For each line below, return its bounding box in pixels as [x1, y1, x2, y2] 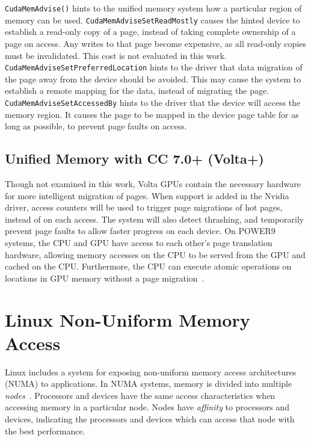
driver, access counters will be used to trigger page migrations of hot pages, [5, 201, 283, 214]
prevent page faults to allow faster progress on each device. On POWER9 [5, 224, 276, 237]
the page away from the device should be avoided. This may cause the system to [5, 72, 301, 85]
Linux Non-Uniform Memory [5, 307, 250, 332]
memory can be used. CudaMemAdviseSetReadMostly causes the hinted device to [5, 13, 300, 26]
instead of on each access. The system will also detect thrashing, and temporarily [5, 212, 304, 225]
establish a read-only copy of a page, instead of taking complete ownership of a [5, 25, 296, 38]
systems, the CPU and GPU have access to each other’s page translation [5, 236, 273, 248]
